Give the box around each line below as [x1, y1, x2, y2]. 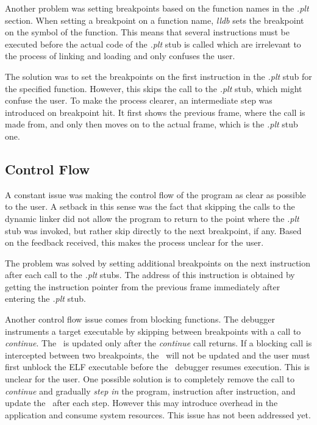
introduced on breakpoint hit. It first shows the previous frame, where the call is [5, 105, 305, 118]
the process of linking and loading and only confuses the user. [5, 49, 235, 62]
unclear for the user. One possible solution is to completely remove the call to [5, 373, 294, 385]
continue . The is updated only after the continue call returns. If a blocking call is [5, 337, 312, 349]
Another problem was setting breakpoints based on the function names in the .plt [5, 2, 309, 14]
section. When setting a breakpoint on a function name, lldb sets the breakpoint [5, 13, 304, 26]
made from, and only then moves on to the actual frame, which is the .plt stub [5, 118, 298, 130]
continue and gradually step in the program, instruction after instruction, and [5, 384, 296, 397]
